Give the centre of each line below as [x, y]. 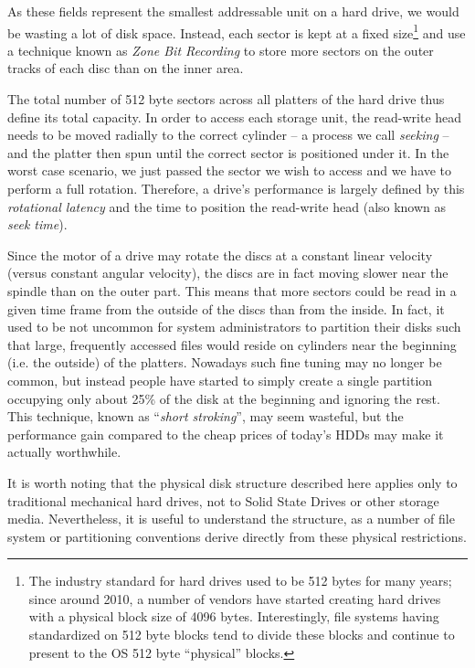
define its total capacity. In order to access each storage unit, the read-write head [235, 117]
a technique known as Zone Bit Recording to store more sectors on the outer [221, 50]
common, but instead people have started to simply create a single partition [220, 380]
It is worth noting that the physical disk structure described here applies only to [232, 482]
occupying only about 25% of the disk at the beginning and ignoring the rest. [224, 398]
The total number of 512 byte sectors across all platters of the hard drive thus [226, 99]
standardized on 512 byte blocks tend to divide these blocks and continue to [242, 635]
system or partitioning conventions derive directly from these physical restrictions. [237, 536]
